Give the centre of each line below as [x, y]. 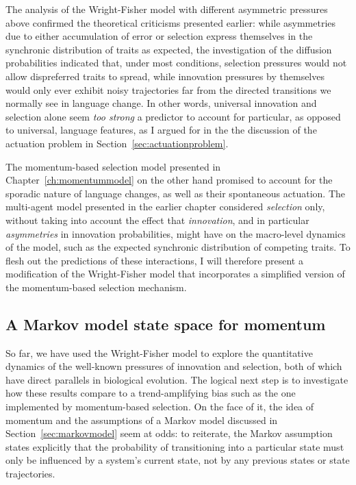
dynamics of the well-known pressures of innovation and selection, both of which [174, 366]
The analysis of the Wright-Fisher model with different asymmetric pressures [167, 9]
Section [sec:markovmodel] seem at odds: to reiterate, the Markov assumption [169, 433]
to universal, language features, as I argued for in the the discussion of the [161, 130]
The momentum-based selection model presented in [113, 166]
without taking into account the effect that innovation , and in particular [157, 220]
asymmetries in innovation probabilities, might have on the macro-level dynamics [176, 233]
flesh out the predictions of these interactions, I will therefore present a [154, 260]
